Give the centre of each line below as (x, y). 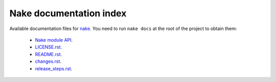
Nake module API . (54, 40)
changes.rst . (48, 62)
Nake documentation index (68, 13)
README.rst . (49, 54)
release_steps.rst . (54, 68)
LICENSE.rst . (49, 47)
